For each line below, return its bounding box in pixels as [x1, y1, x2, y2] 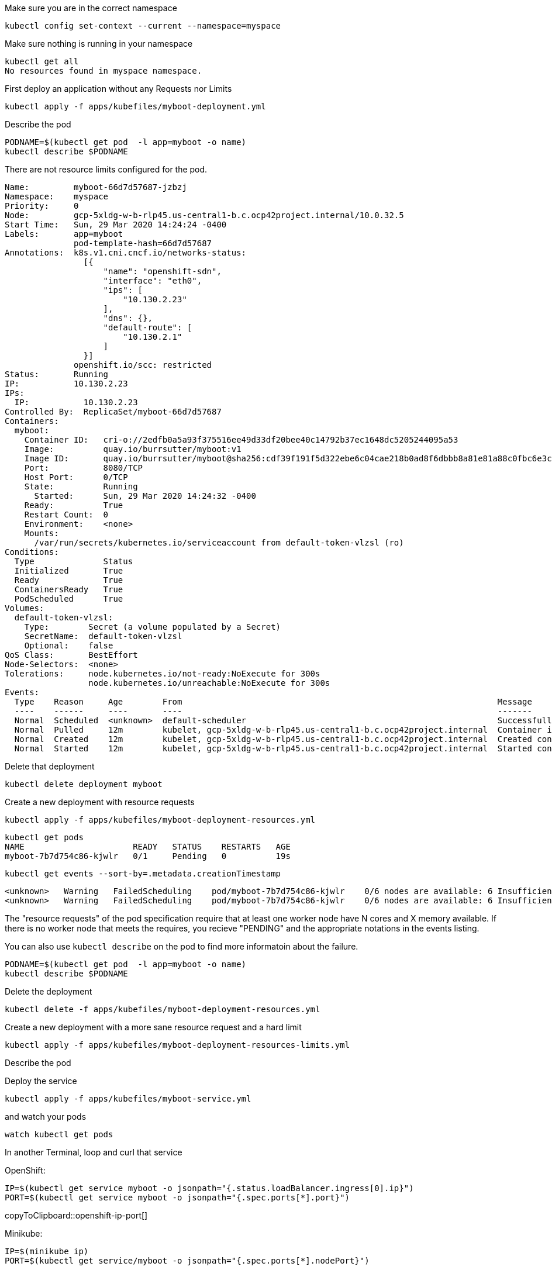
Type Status [14, 557, 133, 566]
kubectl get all [5, 57, 79, 66]
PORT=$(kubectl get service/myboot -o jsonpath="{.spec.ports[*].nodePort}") [5, 1256, 370, 1265]
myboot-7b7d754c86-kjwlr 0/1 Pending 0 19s [5, 851, 291, 861]
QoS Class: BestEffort [5, 650, 138, 660]
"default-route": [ [103, 323, 192, 332]
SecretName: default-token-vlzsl [24, 631, 182, 641]
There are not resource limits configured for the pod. [5, 164, 208, 174]
